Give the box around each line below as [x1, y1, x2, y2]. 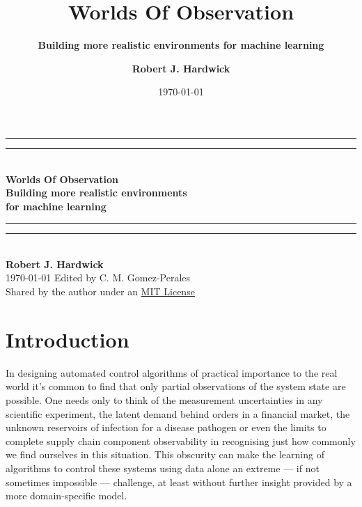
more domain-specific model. [6, 488, 127, 503]
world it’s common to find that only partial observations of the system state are [6, 379, 346, 393]
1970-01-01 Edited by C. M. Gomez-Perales [6, 270, 191, 285]
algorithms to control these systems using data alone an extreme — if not [6, 460, 320, 475]
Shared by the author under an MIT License [6, 284, 195, 299]
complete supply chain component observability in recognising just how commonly [6, 433, 356, 448]
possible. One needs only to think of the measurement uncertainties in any [6, 392, 323, 407]
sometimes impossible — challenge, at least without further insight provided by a [6, 474, 352, 489]
